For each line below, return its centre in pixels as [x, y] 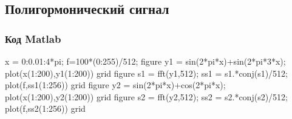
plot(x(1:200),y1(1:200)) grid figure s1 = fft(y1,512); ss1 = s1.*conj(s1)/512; [146, 73]
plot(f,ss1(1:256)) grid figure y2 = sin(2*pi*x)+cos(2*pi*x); [115, 85]
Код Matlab [33, 38]
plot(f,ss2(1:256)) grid [45, 108]
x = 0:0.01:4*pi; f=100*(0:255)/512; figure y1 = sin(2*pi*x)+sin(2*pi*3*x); [145, 61]
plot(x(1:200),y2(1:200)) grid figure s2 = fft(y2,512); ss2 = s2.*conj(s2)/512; [146, 96]
